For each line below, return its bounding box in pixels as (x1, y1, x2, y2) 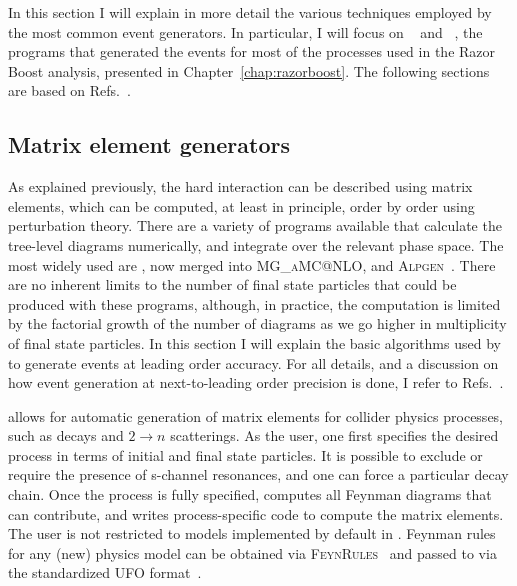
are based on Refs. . (8, 80, 131, 101)
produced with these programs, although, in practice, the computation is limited (8, 293, 501, 314)
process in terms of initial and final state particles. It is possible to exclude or (8, 444, 483, 465)
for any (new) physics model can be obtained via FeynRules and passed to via (8, 542, 497, 563)
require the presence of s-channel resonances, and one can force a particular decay (8, 464, 509, 485)
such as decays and (8, 425, 124, 446)
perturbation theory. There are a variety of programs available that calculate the (8, 215, 502, 236)
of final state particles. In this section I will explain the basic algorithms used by (8, 332, 501, 353)
